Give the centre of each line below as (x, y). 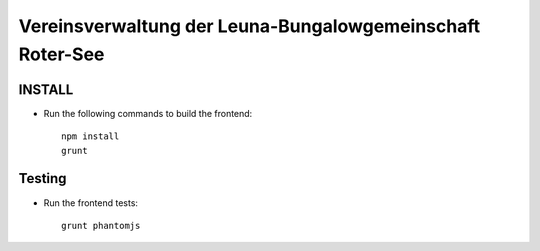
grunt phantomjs (101, 225)
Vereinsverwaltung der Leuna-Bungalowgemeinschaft (249, 26)
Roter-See (61, 54)
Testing (42, 178)
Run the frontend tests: (91, 202)
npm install (90, 136)
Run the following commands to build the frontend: (148, 113)
